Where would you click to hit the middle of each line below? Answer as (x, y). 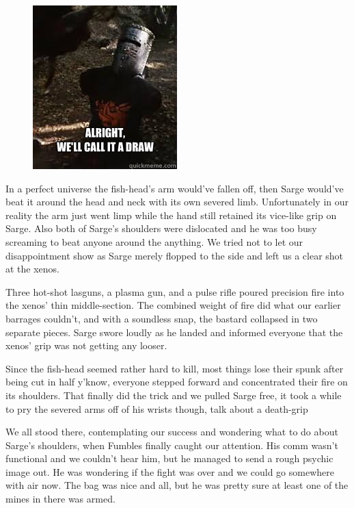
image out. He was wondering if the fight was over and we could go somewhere (170, 471)
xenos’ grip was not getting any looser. (86, 345)
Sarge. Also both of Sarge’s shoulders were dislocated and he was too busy (161, 228)
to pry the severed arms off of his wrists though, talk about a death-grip (157, 408)
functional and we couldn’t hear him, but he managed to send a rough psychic (169, 458)
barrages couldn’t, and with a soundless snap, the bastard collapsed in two (162, 318)
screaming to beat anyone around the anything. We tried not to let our (154, 241)
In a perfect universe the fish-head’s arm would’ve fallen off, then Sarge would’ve (175, 188)
